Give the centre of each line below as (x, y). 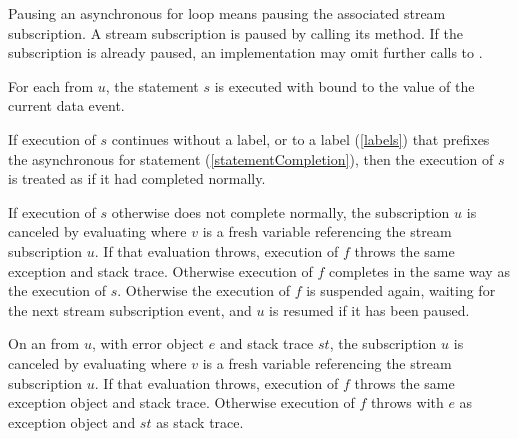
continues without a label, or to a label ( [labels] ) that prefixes (300, 138)
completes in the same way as (419, 270)
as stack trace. (200, 421)
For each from (51, 85)
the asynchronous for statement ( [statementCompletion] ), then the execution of (251, 158)
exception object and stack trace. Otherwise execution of (181, 402)
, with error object (148, 343)
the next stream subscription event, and (130, 309)
